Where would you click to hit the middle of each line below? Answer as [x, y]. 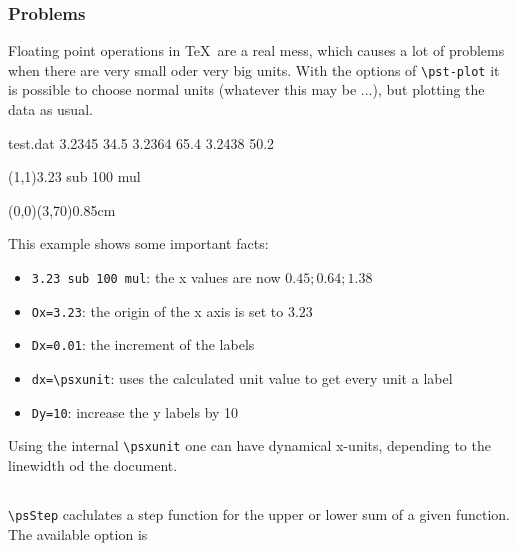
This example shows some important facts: [138, 243]
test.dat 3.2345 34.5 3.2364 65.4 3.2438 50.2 [141, 142]
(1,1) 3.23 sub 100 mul [74, 176]
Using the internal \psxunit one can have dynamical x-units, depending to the [249, 445]
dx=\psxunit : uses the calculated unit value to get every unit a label [242, 378]
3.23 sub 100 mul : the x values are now [156, 277]
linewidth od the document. [93, 464]
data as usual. [50, 109]
